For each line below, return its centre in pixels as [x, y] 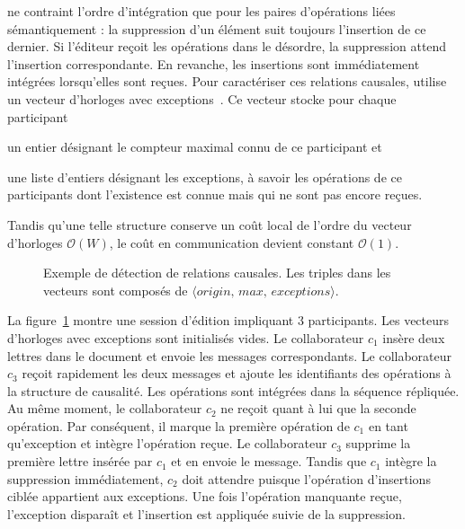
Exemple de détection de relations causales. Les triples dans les [217, 273]
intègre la [411, 461]
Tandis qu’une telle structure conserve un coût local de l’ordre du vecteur [210, 224]
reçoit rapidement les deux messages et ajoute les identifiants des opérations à [237, 373]
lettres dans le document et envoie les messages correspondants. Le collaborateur [230, 355]
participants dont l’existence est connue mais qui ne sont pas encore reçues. [215, 194]
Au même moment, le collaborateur [105, 408]
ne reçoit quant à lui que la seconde [318, 408]
